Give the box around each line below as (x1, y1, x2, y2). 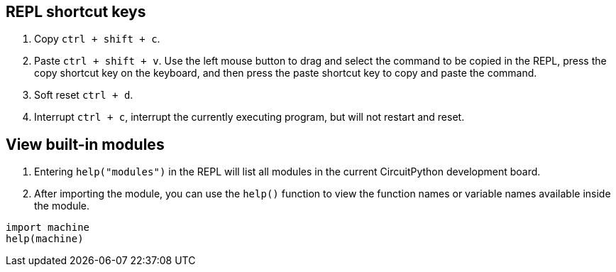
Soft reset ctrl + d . (34, 89, 133, 102)
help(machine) (6, 233, 84, 245)
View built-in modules (6, 135, 165, 153)
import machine (6, 222, 90, 234)
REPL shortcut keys (6, 3, 146, 21)
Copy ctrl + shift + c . (34, 33, 160, 45)
